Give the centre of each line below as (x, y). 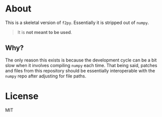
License (22, 96)
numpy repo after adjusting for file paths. (46, 76)
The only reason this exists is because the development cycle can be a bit (81, 60)
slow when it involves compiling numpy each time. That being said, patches (81, 65)
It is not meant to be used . (45, 32)
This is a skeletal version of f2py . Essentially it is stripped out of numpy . (77, 22)
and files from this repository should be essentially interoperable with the (80, 70)
